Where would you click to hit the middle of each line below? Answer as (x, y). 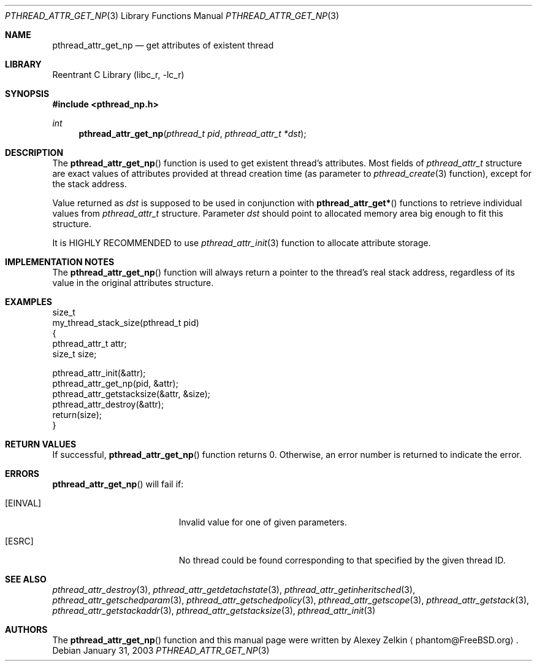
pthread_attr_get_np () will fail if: (118, 484)
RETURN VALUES (41, 444)
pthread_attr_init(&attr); (99, 373)
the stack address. (89, 184)
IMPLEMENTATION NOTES (60, 262)
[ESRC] (19, 541)
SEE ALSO (26, 579)
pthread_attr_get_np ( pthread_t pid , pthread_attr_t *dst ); (192, 134)
